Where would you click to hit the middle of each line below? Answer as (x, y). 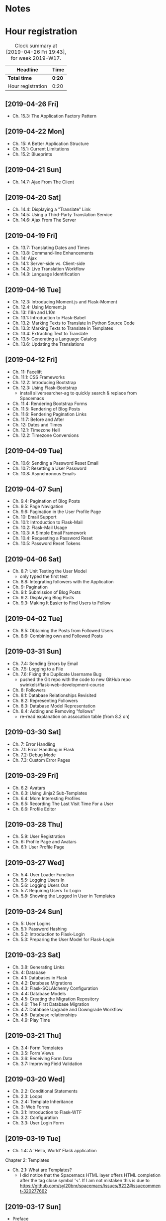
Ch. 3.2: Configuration (35, 1118)
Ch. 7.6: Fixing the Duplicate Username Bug (57, 674)
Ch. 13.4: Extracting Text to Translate (50, 334)
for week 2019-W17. (36, 58)
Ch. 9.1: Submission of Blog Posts (46, 592)
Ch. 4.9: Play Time (31, 1020)
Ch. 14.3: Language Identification (46, 274)
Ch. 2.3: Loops (27, 1096)
